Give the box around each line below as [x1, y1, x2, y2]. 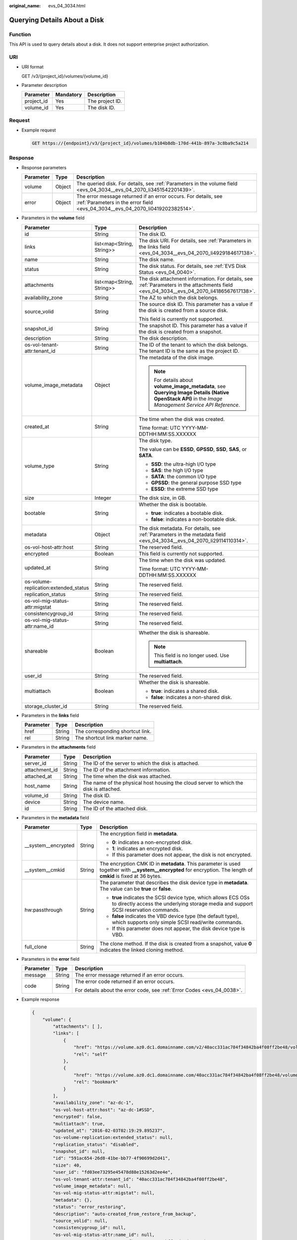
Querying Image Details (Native [153, 389, 230, 396]
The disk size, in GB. [139, 494, 187, 501]
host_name [24, 782, 50, 789]
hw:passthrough [24, 906, 63, 913]
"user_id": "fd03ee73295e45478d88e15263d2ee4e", [52, 1170, 173, 1175]
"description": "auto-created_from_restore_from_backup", [52, 1211, 197, 1217]
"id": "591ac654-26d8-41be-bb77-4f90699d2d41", [52, 1156, 171, 1161]
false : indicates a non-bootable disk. [151, 516, 237, 523]
